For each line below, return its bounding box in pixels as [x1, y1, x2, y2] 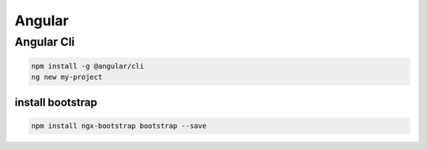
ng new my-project [31, 73, 103, 82]
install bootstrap [14, 96, 98, 109]
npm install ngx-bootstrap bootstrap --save [31, 121, 207, 130]
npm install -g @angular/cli [31, 62, 145, 70]
